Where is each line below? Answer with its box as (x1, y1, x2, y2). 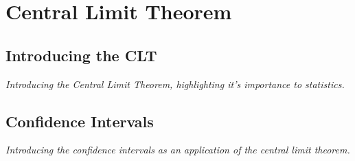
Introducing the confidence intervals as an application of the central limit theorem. (5, 142, 350, 157)
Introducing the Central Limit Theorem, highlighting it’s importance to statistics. (5, 76, 345, 91)
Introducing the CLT (5, 44, 157, 65)
